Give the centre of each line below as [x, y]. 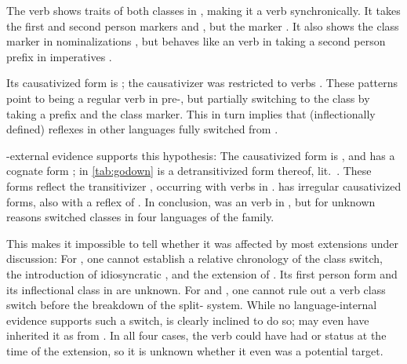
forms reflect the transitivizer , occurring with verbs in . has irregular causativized [204, 186]
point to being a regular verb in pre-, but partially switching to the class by [188, 98]
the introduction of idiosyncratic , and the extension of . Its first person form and [202, 273]
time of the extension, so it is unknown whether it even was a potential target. [195, 350]
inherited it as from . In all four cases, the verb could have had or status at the [196, 335]
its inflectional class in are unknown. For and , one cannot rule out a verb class [196, 289]
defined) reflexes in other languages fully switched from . [142, 129]
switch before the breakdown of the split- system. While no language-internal [192, 305]
